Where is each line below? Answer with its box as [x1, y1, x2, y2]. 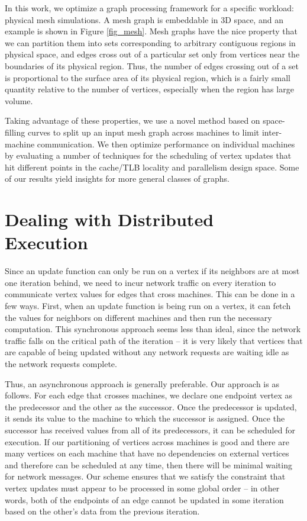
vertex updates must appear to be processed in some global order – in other [5, 481, 280, 494]
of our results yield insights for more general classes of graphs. [5, 172, 230, 185]
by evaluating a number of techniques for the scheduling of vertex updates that [5, 149, 292, 162]
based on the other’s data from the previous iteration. [5, 505, 200, 517]
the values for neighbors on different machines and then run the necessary [5, 311, 272, 323]
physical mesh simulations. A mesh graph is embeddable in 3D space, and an [5, 13, 283, 25]
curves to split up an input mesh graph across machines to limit [27, 126, 260, 138]
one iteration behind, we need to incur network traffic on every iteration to [5, 276, 276, 288]
